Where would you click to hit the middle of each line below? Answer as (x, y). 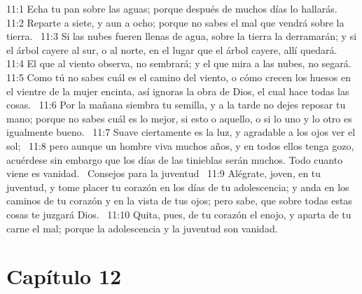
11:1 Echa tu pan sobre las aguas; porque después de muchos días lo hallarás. (172, 8)
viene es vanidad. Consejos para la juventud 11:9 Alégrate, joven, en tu (164, 173)
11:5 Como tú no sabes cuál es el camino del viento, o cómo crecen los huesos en (179, 77)
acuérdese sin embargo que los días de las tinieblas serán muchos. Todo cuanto (175, 159)
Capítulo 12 (64, 276)
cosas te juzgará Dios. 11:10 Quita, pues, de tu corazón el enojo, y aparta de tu (179, 214)
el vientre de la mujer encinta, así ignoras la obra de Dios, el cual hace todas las (178, 91)
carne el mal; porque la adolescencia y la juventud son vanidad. (142, 228)
